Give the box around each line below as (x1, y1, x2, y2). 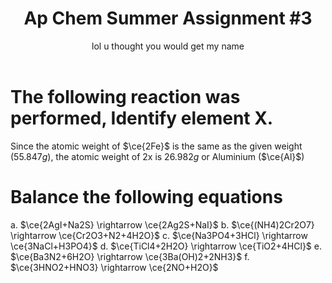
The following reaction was (10, 85, 241, 108)
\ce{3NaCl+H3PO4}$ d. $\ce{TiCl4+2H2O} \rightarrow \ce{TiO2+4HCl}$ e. (10, 240, 322, 252)
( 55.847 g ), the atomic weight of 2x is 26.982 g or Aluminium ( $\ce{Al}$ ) (10, 150, 305, 162)
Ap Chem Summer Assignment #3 (23, 7, 313, 30)
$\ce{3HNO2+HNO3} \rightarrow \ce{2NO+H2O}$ (10, 261, 219, 273)
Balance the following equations (10, 185, 283, 208)
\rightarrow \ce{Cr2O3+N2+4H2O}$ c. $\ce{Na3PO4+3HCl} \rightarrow (10, 229, 308, 241)
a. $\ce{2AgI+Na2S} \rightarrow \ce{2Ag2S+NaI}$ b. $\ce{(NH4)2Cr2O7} (10, 218, 315, 231)
